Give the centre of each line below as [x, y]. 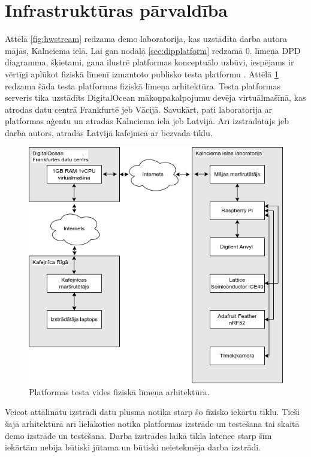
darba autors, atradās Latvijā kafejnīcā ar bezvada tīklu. [109, 132]
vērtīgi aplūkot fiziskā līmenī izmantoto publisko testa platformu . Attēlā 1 [142, 73]
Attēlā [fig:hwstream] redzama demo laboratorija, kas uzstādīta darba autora [146, 39]
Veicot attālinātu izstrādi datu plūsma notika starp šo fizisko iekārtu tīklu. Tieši [152, 412]
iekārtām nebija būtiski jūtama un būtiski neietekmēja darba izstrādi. [133, 447]
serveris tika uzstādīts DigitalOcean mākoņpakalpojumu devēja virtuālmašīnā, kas [155, 97]
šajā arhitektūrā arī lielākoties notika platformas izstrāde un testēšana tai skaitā [152, 424]
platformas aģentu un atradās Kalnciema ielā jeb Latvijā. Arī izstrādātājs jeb [147, 121]
